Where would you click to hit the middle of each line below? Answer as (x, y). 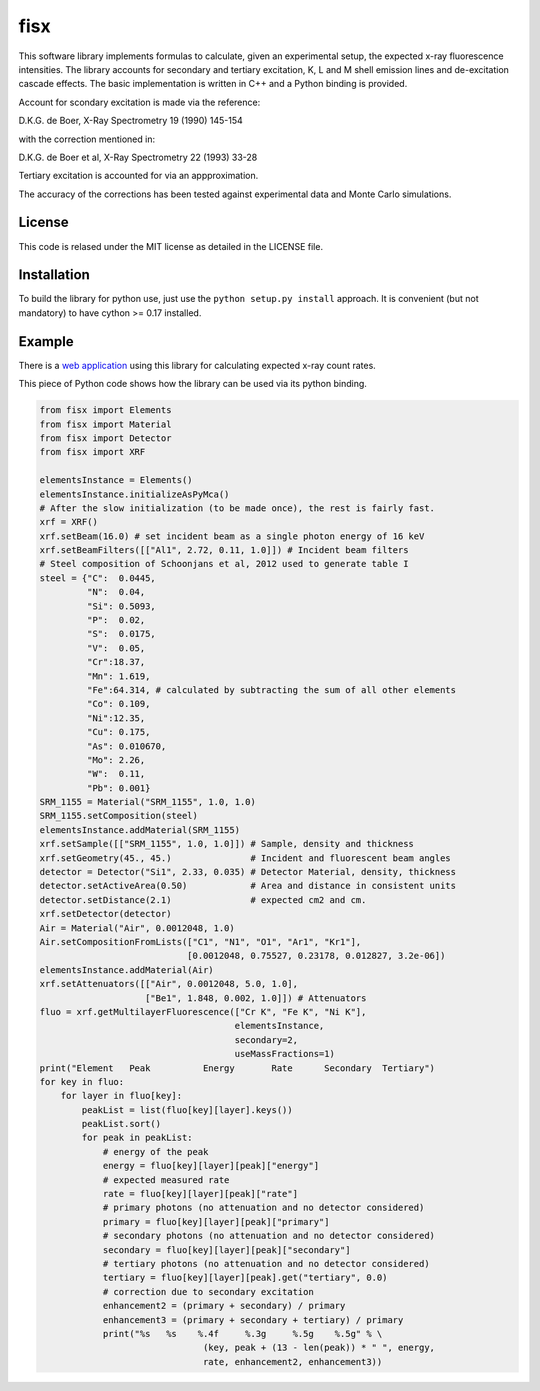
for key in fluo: (82, 1081)
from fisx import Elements (105, 410)
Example (46, 341)
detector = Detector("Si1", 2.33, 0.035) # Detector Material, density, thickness (248, 872)
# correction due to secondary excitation (208, 1291)
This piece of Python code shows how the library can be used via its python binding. (192, 384)
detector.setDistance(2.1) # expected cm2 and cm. (203, 899)
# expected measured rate (166, 1179)
